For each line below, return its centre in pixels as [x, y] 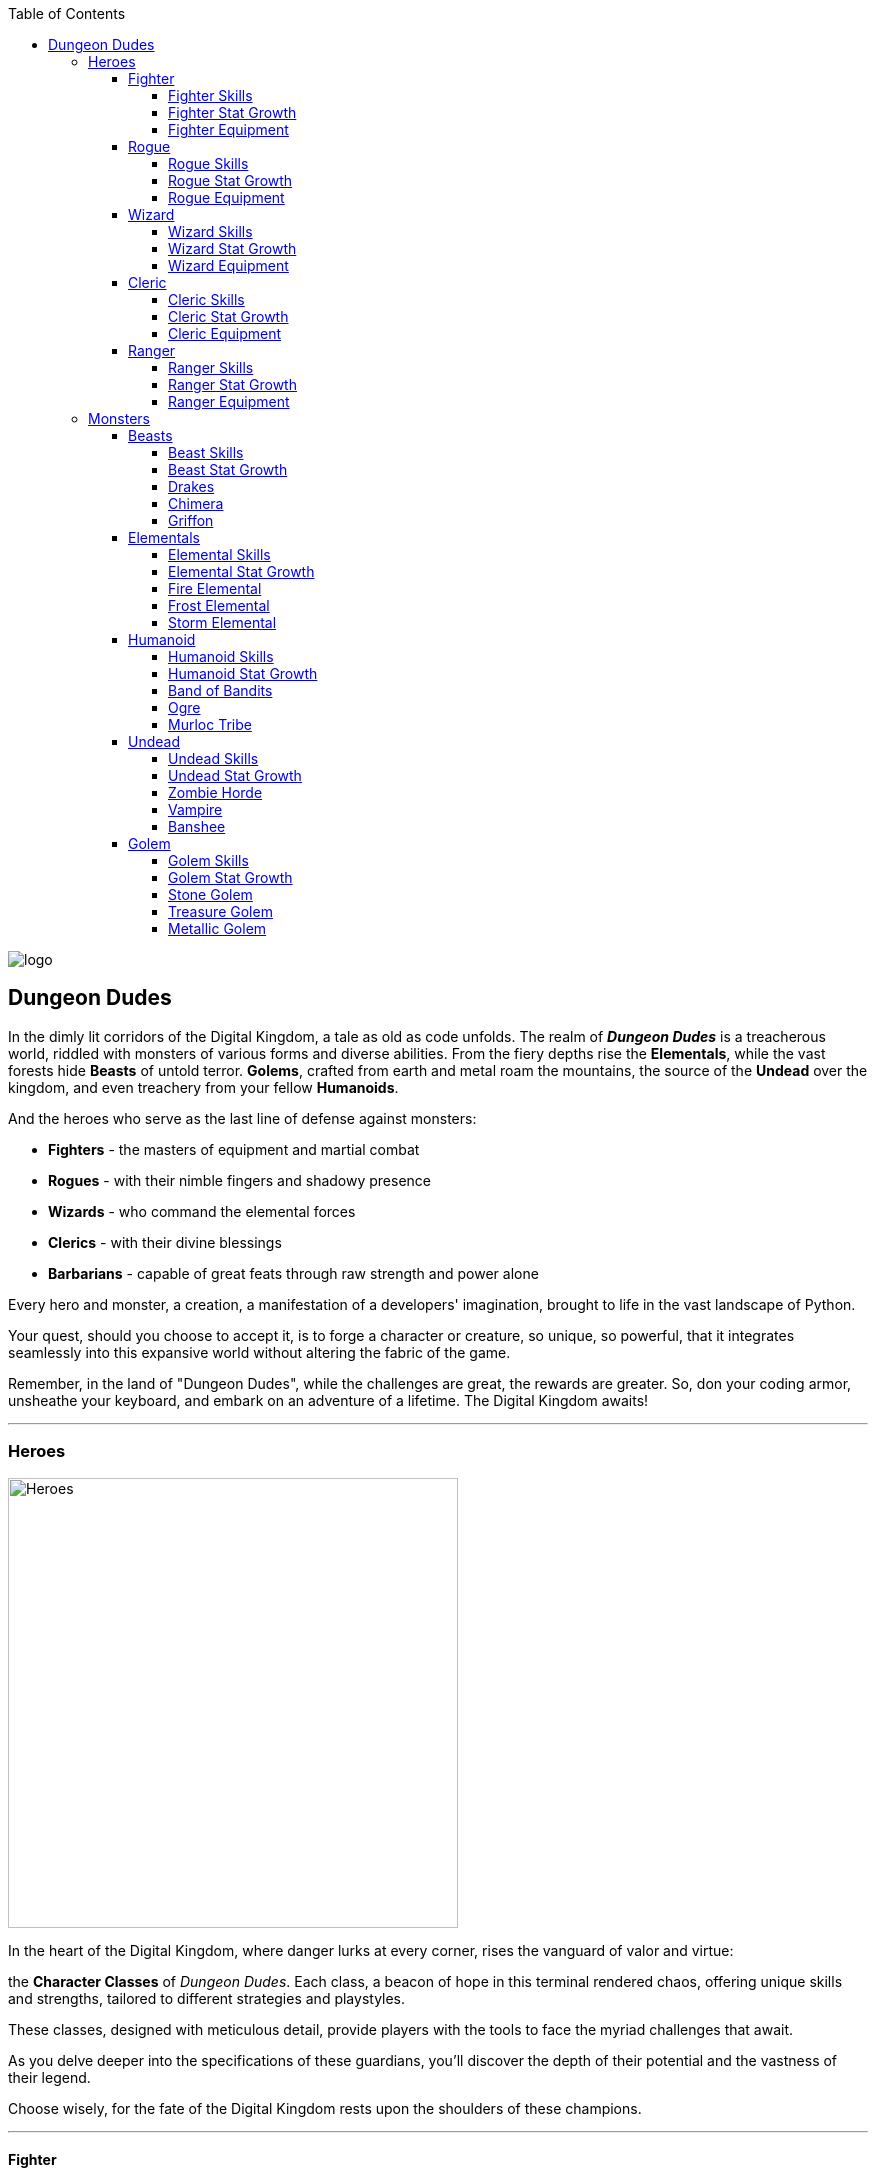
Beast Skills [206, 452]
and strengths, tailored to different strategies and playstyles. [207, 1998]
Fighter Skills [210, 95]
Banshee [197, 826]
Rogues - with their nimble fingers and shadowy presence [240, 1180]
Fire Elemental [215, 588]
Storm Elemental [222, 622]
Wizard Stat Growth [232, 248]
